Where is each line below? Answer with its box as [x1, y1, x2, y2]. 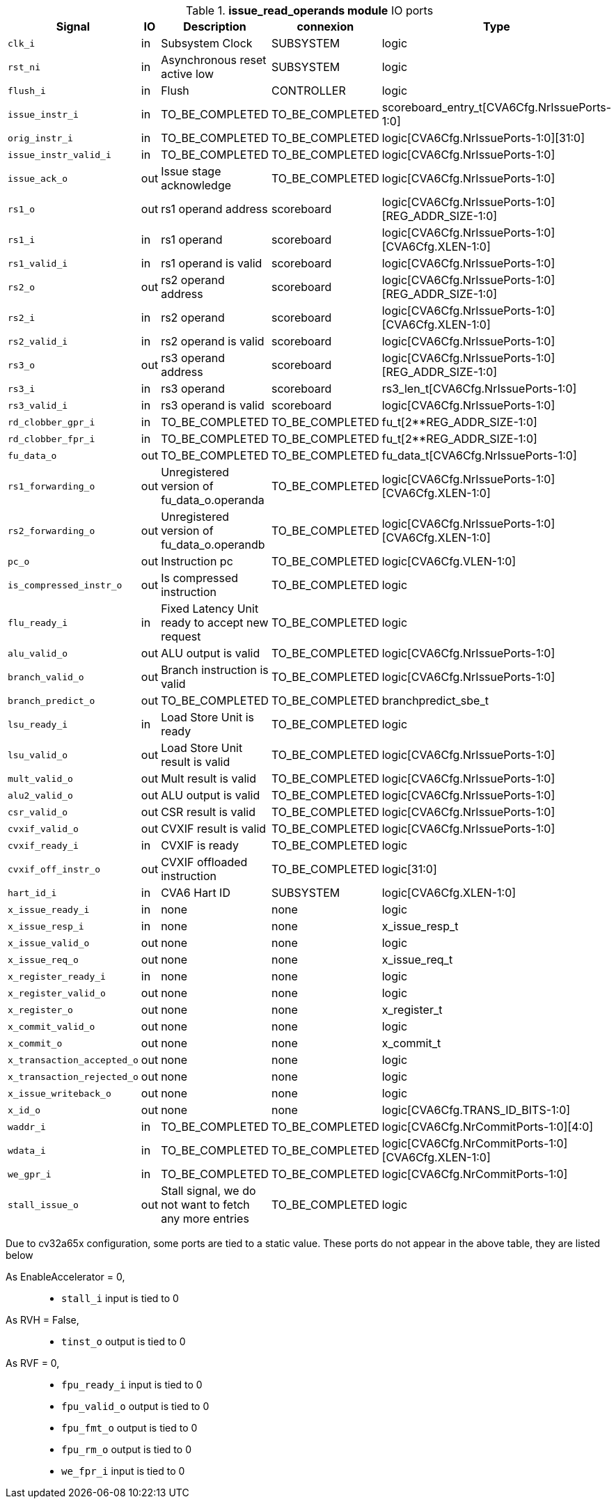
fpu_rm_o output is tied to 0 [61, 1443, 191, 1455]
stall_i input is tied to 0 [61, 1292, 179, 1304]
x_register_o [8, 1004, 73, 1015]
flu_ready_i [8, 617, 68, 628]
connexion [297, 19, 354, 33]
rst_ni [8, 61, 40, 72]
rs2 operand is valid [161, 334, 264, 348]
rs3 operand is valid [161, 398, 264, 412]
